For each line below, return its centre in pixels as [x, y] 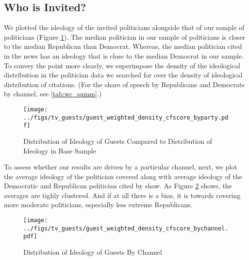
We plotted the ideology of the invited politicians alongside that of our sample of [124, 27]
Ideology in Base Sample [60, 150]
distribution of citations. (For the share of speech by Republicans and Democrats [124, 84]
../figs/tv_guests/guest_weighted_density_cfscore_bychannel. [126, 228]
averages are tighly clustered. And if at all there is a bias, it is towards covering [122, 195]
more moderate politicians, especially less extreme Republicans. [98, 205]
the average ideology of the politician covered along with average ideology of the [123, 176]
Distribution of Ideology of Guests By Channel [93, 252]
